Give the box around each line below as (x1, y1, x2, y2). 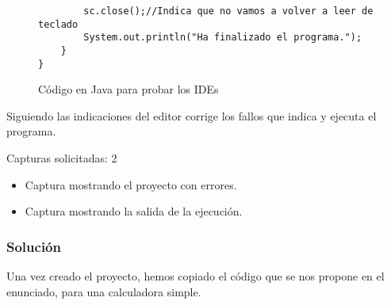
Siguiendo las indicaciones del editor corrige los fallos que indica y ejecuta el (6, 107, 377, 124)
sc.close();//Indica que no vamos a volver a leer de (83, 6, 374, 17)
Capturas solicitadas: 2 (6, 150, 117, 166)
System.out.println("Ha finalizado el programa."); (83, 32, 362, 44)
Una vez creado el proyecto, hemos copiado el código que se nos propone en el (6, 268, 385, 284)
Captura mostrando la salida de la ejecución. (25, 203, 243, 219)
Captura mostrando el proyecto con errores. (25, 176, 237, 193)
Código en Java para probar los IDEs (38, 81, 219, 97)
